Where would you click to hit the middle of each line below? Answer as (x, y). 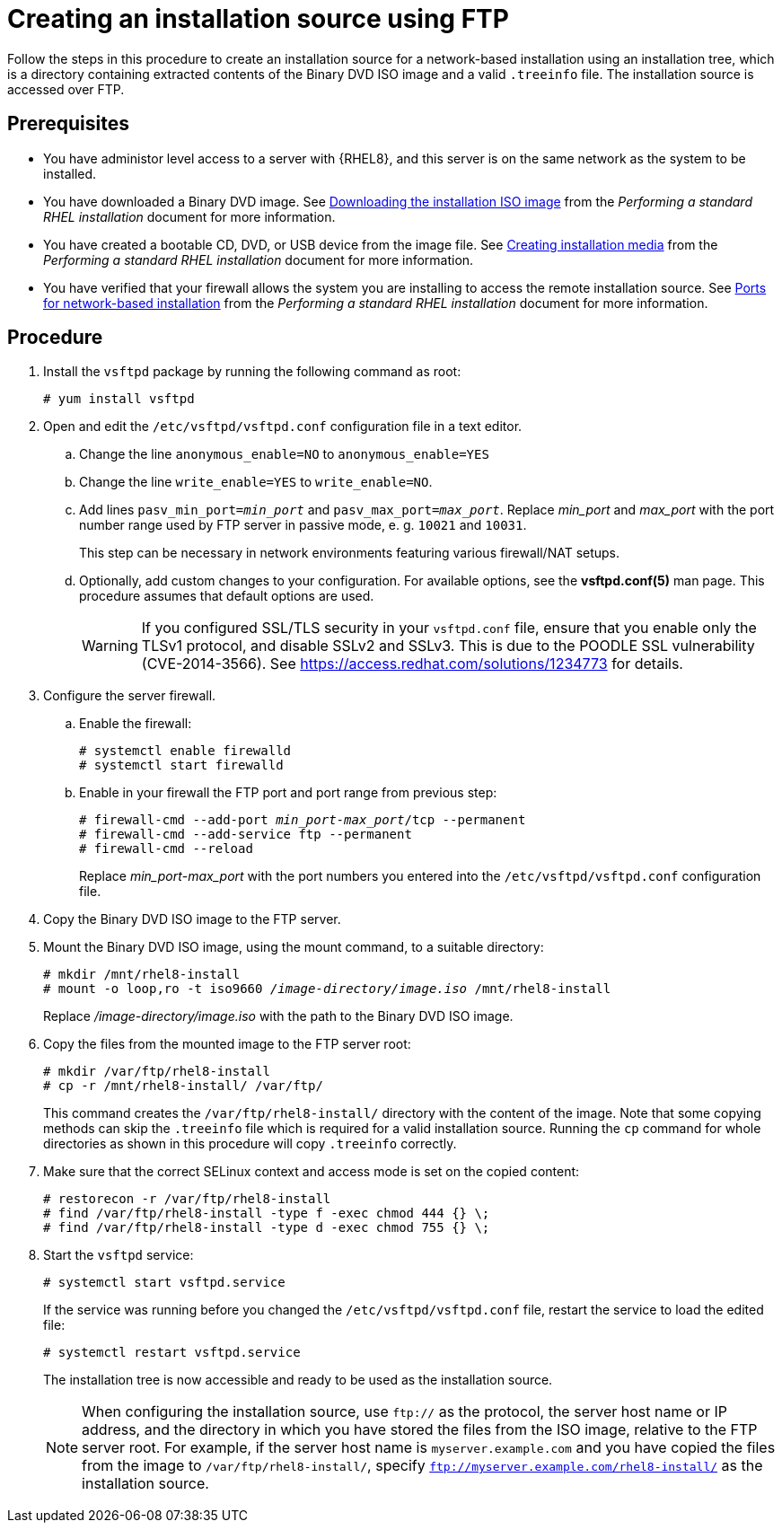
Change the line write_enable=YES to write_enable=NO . (256, 482)
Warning (110, 646)
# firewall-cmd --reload (166, 849)
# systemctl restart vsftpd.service (172, 1353)
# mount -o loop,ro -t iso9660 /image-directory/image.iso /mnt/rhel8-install (327, 989)
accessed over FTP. (66, 89)
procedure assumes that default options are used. (227, 596)
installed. (70, 173)
